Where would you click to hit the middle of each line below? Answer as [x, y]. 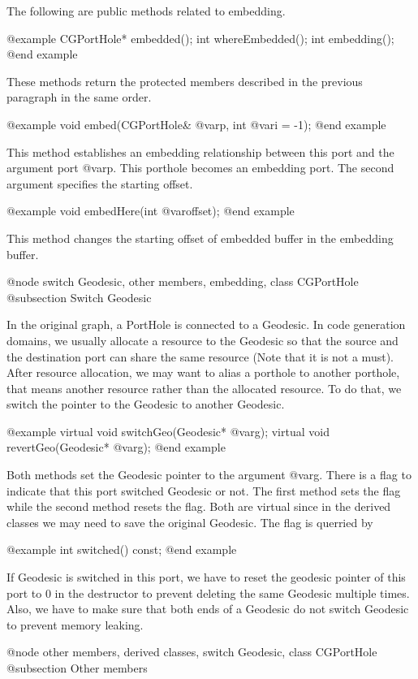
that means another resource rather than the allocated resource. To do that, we [204, 388]
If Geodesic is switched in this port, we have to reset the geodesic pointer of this [206, 577]
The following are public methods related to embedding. [146, 11]
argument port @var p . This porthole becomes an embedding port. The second [200, 168]
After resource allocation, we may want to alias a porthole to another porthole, [203, 372]
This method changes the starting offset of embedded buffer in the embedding [200, 238]
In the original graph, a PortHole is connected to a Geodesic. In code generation [206, 324]
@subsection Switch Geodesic [79, 297]
